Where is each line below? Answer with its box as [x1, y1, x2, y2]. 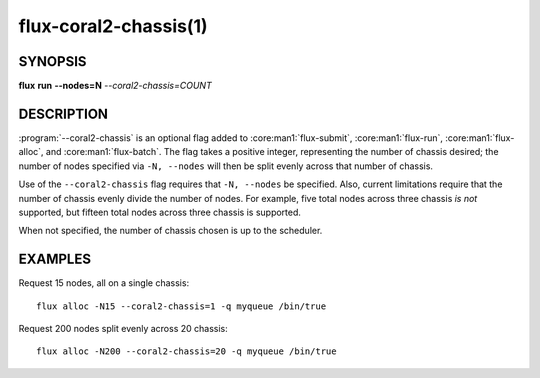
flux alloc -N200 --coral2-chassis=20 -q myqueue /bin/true [36, 346, 337, 357]
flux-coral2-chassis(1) [18, 15, 209, 37]
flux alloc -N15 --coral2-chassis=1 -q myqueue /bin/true [36, 300, 327, 312]
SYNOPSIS [18, 53, 87, 70]
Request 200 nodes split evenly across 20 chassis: [18, 323, 229, 334]
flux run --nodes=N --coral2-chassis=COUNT [18, 80, 212, 92]
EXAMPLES [18, 251, 92, 268]
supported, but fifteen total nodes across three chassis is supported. [18, 206, 302, 218]
